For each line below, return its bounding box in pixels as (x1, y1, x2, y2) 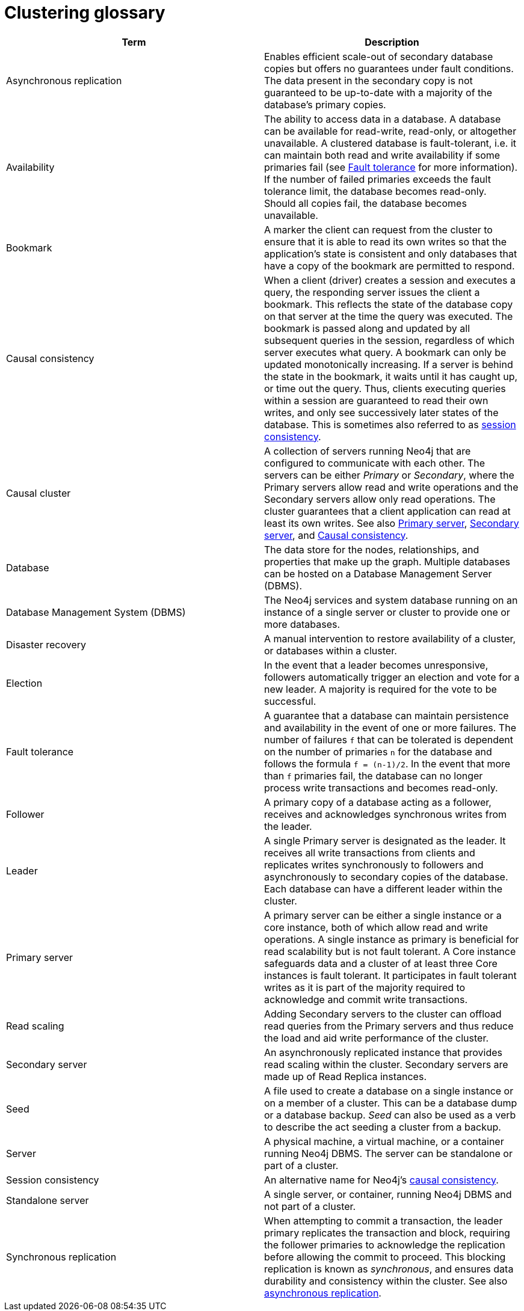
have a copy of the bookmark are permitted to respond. (264, 259, 515, 272)
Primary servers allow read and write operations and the (264, 480, 519, 493)
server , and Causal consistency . (264, 529, 408, 541)
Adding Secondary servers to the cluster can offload (264, 1007, 502, 1020)
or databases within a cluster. (264, 644, 397, 657)
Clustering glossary (4, 2, 165, 23)
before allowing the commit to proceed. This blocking (264, 1250, 506, 1263)
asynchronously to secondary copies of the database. (264, 870, 508, 883)
